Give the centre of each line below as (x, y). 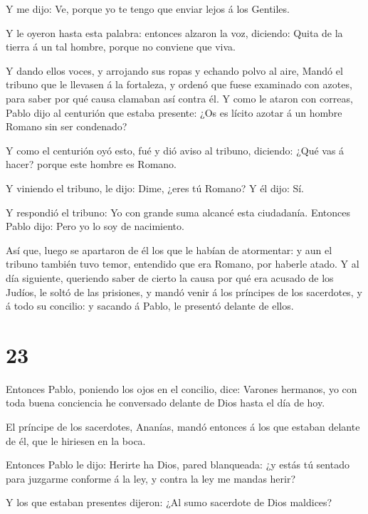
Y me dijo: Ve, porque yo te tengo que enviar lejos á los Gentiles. (148, 9)
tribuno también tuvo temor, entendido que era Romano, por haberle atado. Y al (183, 264)
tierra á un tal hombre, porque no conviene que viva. (121, 47)
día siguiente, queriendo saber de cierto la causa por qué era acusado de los (170, 277)
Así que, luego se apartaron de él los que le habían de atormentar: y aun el (169, 250)
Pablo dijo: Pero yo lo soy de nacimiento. (95, 226)
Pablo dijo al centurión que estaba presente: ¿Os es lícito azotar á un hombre (174, 112)
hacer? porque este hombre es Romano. (91, 164)
